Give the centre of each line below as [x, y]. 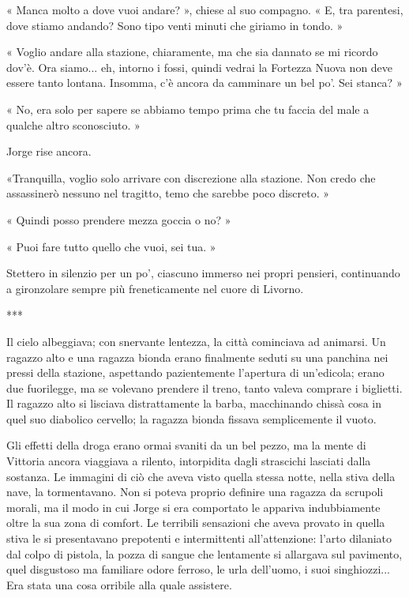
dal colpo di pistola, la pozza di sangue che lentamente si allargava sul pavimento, [204, 553]
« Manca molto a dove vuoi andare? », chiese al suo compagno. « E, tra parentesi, [205, 9]
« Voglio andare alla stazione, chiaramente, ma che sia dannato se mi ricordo [192, 52]
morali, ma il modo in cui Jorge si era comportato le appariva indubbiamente [193, 507]
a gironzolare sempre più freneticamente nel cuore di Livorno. [155, 288]
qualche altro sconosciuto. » [73, 124]
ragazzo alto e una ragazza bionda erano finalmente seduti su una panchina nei [197, 357]
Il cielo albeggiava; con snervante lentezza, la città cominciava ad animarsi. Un [196, 341]
